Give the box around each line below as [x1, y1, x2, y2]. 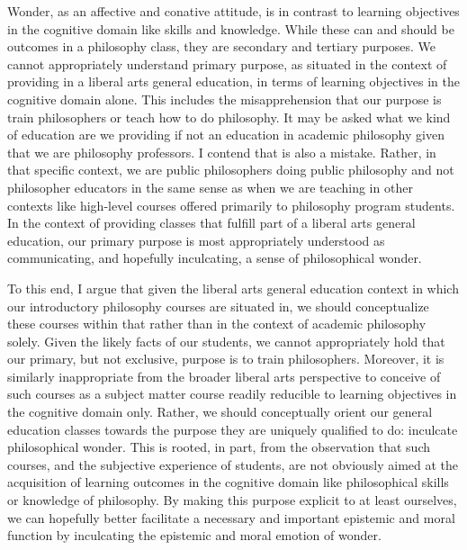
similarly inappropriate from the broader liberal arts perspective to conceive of [7, 366, 441, 385]
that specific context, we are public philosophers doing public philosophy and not [7, 160, 454, 179]
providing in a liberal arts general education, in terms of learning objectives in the [7, 72, 460, 91]
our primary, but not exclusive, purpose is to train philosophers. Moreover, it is [7, 349, 445, 368]
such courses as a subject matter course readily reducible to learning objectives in [7, 384, 457, 403]
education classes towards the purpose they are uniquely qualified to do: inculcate [7, 419, 458, 438]
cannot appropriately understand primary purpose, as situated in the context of [7, 54, 447, 73]
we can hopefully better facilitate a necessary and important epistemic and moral [7, 508, 455, 527]
